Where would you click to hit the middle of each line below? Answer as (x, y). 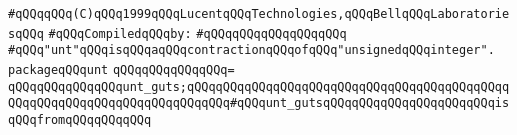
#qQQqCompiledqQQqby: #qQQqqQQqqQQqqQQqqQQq (197, 33)
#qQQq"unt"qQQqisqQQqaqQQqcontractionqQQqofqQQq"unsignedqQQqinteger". (251, 50)
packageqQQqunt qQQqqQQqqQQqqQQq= (121, 69)
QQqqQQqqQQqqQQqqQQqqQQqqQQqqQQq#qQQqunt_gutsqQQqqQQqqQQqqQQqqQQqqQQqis (259, 103)
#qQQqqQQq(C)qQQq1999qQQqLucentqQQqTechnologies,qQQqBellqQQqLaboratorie (259, 14)
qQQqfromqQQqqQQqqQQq (80, 119)
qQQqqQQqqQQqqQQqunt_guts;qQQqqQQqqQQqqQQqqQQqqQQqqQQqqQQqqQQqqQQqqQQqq (259, 86)
